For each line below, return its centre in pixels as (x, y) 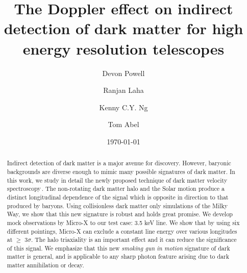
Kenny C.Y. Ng (123, 107)
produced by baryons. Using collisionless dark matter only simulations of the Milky (117, 205)
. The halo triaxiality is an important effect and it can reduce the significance (134, 240)
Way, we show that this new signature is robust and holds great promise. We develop (120, 214)
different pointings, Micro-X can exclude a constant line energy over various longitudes (122, 231)
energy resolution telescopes (123, 48)
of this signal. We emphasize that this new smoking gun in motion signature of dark (118, 248)
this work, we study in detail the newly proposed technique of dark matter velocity (117, 180)
